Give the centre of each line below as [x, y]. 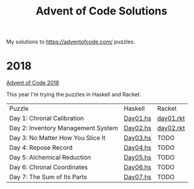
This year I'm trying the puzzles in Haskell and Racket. [74, 94]
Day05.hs [137, 158]
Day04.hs [137, 147]
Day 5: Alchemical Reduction [50, 158]
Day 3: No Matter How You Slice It [57, 138]
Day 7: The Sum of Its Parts [48, 177]
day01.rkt [171, 119]
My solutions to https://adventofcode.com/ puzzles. [71, 42]
